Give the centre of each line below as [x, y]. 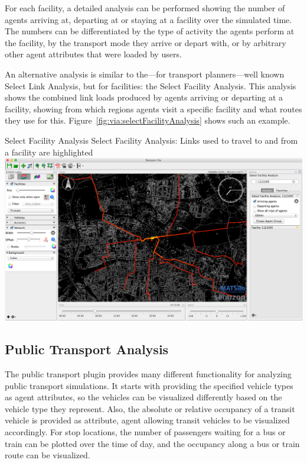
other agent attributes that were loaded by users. [93, 54]
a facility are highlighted [49, 152]
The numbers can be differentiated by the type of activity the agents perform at [150, 31]
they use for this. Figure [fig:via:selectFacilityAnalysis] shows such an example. [148, 120]
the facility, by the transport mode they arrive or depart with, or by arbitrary [146, 42]
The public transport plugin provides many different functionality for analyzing [148, 374]
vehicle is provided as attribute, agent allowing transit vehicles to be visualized [147, 420]
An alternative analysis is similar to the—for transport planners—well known [145, 74]
